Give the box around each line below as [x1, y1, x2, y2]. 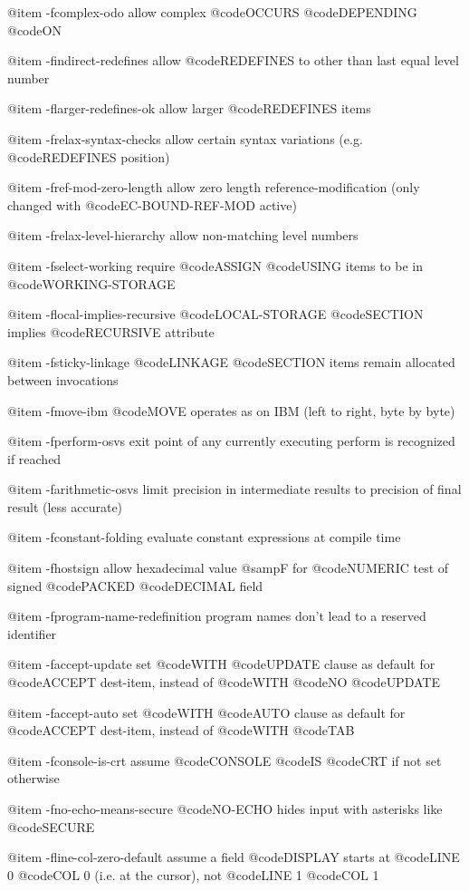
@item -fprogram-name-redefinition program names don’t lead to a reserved [7, 606, 426, 625]
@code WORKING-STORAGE [7, 274, 176, 293]
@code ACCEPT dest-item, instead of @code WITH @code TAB [7, 721, 355, 740]
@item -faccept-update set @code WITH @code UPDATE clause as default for [7, 654, 435, 673]
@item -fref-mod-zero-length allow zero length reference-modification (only [7, 178, 420, 197]
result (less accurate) [7, 497, 123, 516]
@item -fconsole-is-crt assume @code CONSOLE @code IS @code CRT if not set [7, 751, 442, 770]
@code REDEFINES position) [7, 147, 170, 166]
